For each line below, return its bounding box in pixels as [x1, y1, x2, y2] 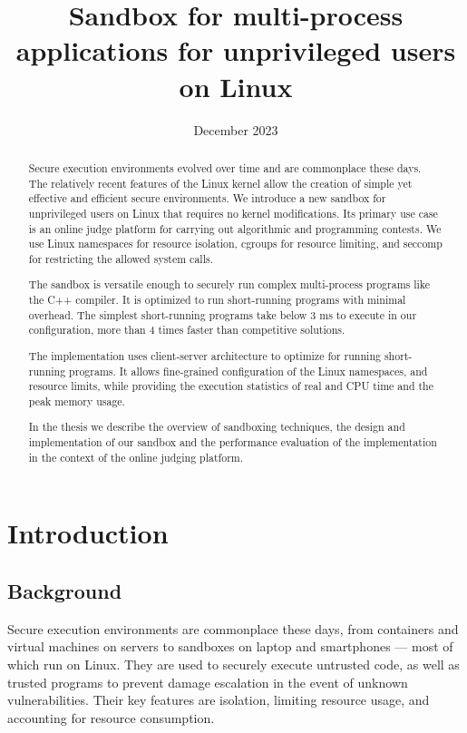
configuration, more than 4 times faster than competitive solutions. [28, 322, 345, 337]
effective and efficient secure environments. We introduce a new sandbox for [28, 191, 386, 206]
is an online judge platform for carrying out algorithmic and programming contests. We [28, 220, 442, 236]
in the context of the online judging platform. [28, 449, 244, 464]
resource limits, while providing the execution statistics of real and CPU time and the [28, 378, 433, 394]
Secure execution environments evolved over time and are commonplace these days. [28, 160, 422, 175]
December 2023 [193, 120, 278, 139]
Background [7, 576, 122, 604]
